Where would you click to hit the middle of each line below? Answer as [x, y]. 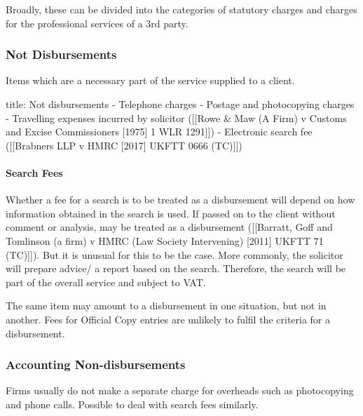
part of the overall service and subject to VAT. [106, 282]
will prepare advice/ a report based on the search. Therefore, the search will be [176, 268]
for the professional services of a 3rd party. [97, 23]
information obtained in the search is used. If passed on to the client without [171, 213]
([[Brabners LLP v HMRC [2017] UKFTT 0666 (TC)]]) [124, 145]
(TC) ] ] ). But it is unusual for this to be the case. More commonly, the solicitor [174, 254]
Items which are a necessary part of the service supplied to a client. [150, 80]
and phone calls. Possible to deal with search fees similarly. [132, 404]
